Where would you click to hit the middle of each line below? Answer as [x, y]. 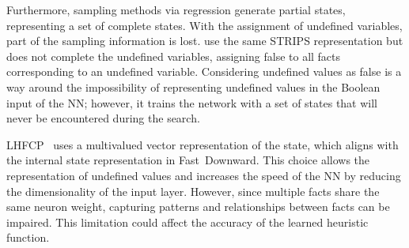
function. [28, 237]
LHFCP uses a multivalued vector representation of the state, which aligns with [203, 144]
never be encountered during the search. [103, 118]
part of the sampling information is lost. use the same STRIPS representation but [205, 41]
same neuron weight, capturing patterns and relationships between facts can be [198, 207]
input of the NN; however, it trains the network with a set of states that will [192, 102]
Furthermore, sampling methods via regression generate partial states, [176, 9]
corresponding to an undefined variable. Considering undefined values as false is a [204, 71]
